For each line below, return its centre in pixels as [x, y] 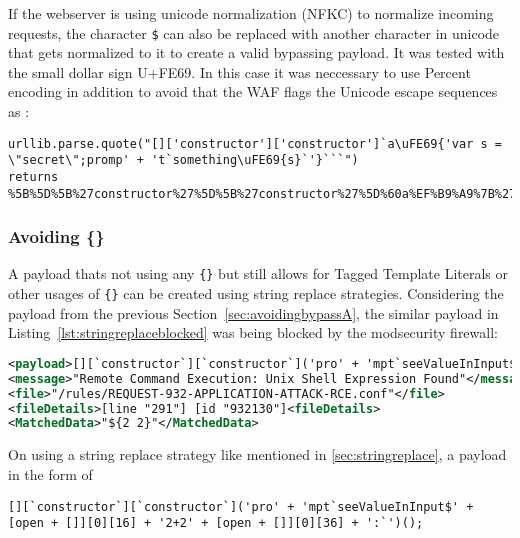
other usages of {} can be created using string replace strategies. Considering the [256, 293]
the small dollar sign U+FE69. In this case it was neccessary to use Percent [239, 71]
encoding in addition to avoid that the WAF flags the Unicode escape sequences [253, 91]
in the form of [50, 473]
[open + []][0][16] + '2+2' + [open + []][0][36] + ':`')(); [216, 523]
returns [33, 176]
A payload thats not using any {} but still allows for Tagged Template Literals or [258, 273]
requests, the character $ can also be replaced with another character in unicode [254, 32]
